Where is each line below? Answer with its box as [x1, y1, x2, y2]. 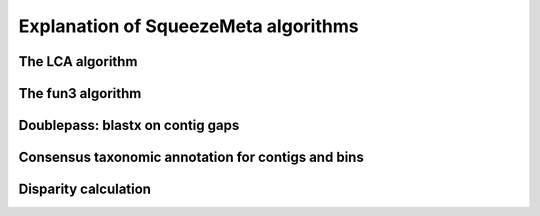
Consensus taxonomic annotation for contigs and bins [18, 149, 364, 166]
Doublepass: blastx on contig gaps [18, 117, 240, 134]
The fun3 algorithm [18, 85, 142, 102]
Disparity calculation [18, 181, 152, 198]
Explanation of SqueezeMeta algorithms [18, 15, 359, 37]
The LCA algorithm [18, 53, 138, 70]
